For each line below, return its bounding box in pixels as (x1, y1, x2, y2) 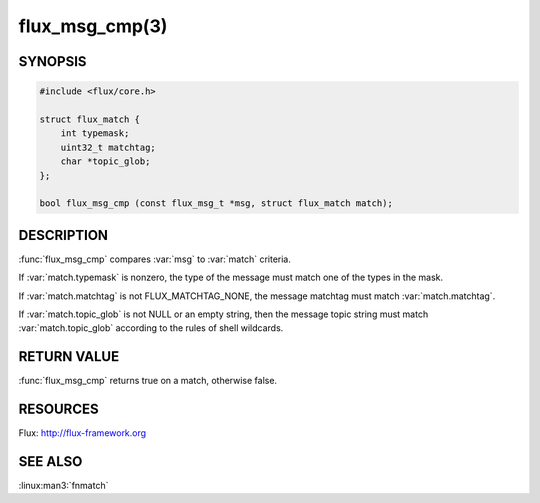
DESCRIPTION (18, 226, 109, 244)
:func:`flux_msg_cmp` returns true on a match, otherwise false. (18, 375, 278, 387)
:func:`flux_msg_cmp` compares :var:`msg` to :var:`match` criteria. (18, 253, 292, 265)
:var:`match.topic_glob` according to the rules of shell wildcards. (18, 322, 284, 334)
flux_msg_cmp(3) (18, 15, 168, 37)
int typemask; (60, 128, 130, 139)
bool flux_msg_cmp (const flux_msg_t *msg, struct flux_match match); (39, 198, 394, 209)
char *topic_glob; (60, 156, 151, 167)
